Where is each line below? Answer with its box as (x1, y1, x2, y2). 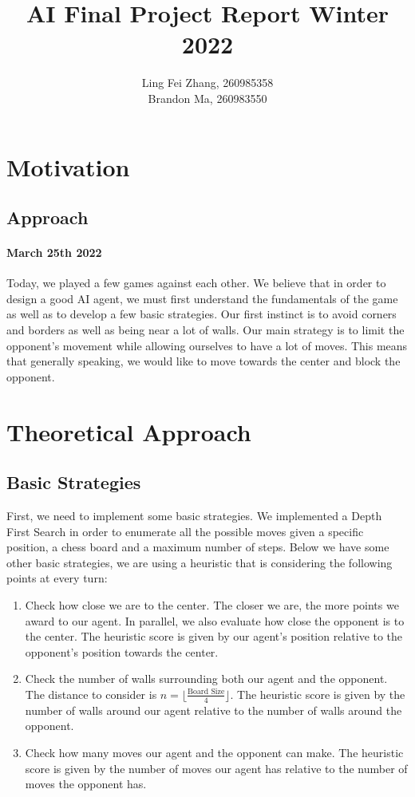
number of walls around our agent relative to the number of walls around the (25, 701, 402, 718)
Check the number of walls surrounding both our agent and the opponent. (25, 670, 388, 687)
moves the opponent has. (25, 775, 147, 792)
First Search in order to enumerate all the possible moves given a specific (6, 523, 364, 539)
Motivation (6, 150, 130, 183)
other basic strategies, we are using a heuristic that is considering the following (6, 554, 393, 570)
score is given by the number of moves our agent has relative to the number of (25, 760, 408, 776)
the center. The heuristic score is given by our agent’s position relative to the (25, 628, 403, 645)
